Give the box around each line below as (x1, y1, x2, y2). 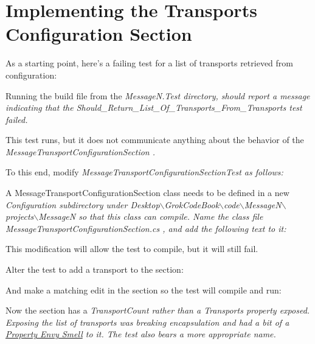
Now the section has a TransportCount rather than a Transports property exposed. (5, 304, 310, 317)
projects (5, 210, 34, 223)
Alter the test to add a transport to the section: (5, 263, 184, 276)
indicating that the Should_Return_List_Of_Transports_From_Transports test (5, 101, 302, 114)
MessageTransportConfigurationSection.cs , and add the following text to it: (5, 222, 286, 234)
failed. (5, 113, 28, 125)
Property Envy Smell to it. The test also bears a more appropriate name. (5, 328, 276, 340)
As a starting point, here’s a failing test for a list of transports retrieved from (5, 57, 293, 69)
